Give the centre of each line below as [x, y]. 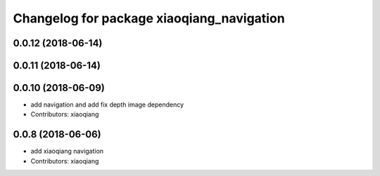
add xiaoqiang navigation [67, 151]
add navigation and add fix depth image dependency [107, 104]
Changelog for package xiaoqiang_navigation [149, 18]
